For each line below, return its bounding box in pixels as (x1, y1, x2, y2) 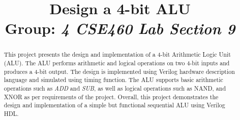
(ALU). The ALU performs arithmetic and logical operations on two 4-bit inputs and (4, 59, 230, 67)
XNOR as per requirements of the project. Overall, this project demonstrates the (4, 92, 219, 101)
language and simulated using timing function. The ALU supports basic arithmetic (4, 75, 223, 84)
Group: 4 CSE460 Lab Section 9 (5, 18, 235, 39)
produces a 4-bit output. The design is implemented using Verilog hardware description (4, 67, 235, 75)
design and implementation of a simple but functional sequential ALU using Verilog (4, 101, 225, 109)
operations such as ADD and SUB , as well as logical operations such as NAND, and (4, 84, 226, 92)
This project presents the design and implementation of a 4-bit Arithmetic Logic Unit (4, 50, 231, 59)
